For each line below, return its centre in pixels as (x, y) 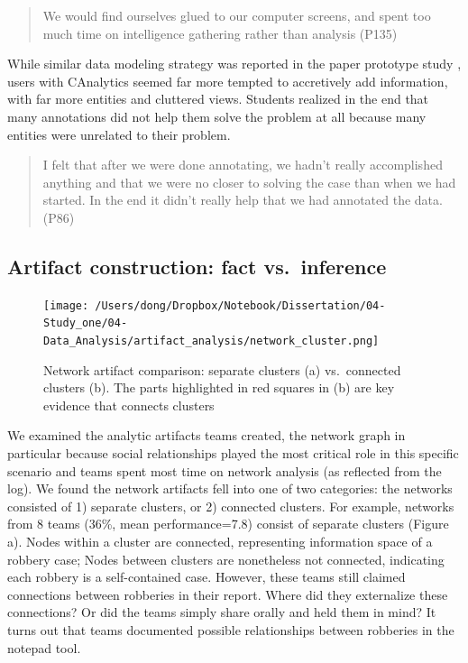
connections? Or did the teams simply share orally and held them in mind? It (222, 612)
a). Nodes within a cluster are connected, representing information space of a (220, 542)
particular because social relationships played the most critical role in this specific (233, 453)
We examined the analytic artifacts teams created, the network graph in (206, 435)
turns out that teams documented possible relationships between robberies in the (231, 630)
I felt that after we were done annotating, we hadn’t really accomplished (243, 165)
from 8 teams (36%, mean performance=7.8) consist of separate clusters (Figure (228, 524)
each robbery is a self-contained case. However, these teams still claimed (206, 577)
